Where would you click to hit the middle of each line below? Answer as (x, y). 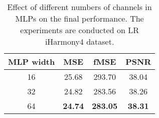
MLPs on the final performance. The (79, 18)
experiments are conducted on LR (79, 30)
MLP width (32, 62)
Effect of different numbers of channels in (79, 7)
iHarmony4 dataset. (79, 41)
